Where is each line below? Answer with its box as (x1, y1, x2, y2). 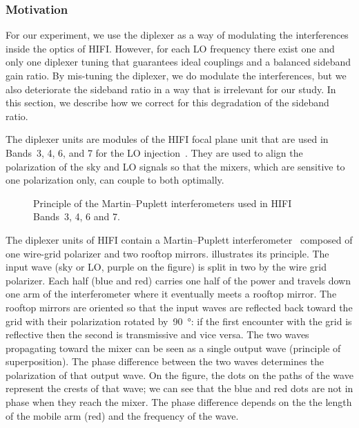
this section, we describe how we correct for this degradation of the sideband (6, 95, 329, 110)
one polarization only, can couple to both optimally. (6, 173, 224, 187)
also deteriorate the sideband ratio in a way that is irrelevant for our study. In (6, 81, 336, 96)
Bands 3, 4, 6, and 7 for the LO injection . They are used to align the (6, 145, 303, 159)
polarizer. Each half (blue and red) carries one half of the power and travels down (6, 273, 351, 287)
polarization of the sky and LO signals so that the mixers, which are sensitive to (6, 159, 345, 173)
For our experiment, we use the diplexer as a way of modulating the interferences (6, 28, 349, 42)
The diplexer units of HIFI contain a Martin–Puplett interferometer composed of (6, 232, 353, 246)
